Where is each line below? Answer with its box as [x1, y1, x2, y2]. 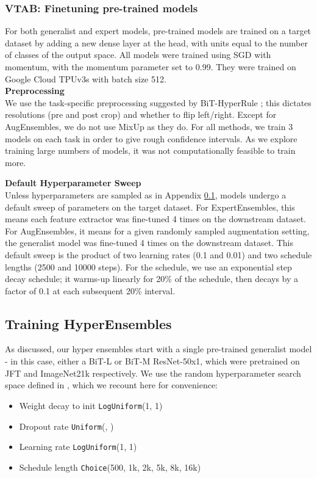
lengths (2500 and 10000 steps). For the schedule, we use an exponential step [5, 260, 292, 273]
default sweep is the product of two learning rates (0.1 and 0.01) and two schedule [5, 248, 312, 261]
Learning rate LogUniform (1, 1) [19, 440, 137, 453]
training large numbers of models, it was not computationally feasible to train [5, 144, 296, 157]
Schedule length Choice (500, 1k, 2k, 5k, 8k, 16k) [19, 460, 201, 473]
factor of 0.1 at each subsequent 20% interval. [5, 284, 176, 297]
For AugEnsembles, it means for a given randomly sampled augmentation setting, [5, 224, 310, 237]
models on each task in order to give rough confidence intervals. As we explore [5, 132, 297, 145]
